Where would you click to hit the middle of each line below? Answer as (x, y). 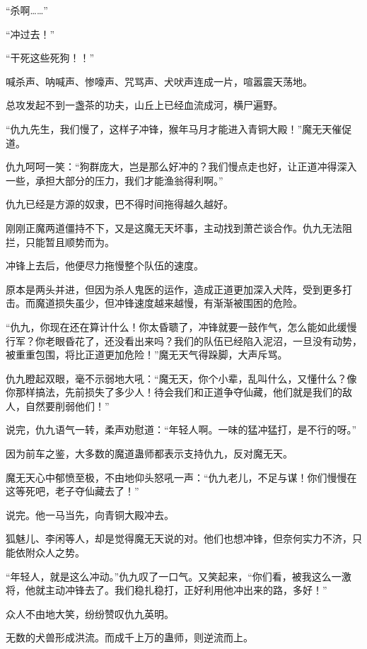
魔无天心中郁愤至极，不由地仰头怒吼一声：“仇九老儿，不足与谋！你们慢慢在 (181, 477)
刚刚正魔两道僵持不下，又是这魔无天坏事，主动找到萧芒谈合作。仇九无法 (174, 227)
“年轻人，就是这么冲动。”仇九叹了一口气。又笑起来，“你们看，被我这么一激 (179, 576)
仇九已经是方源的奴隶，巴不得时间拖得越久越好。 (120, 204)
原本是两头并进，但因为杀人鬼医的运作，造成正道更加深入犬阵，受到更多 (174, 289)
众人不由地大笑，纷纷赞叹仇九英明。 (90, 613)
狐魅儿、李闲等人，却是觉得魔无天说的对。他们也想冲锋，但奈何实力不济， (179, 538)
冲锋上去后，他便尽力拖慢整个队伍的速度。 (105, 265)
